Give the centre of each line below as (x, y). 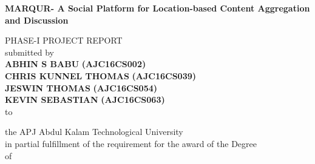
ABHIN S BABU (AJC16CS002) (76, 64)
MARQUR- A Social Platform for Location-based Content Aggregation (157, 8)
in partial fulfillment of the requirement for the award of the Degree (131, 143)
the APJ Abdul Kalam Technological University (94, 132)
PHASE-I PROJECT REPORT (64, 40)
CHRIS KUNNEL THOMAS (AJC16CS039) (101, 75)
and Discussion (37, 20)
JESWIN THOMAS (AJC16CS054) (81, 87)
